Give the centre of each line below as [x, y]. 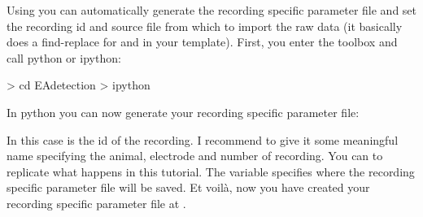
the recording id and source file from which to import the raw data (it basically [205, 26]
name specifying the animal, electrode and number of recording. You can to [195, 156]
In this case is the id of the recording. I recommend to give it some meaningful [203, 139]
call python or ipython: [64, 57]
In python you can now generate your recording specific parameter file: [183, 112]
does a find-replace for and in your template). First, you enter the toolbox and [202, 42]
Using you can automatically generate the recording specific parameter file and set [212, 10]
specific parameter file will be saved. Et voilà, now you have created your [188, 187]
